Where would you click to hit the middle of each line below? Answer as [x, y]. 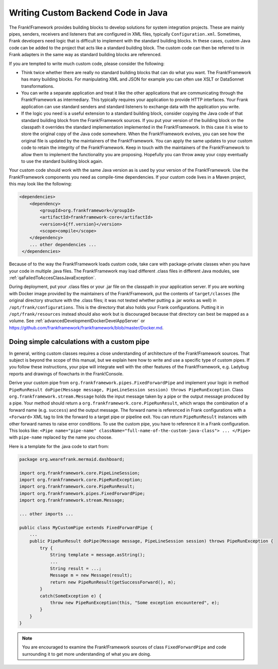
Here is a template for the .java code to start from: [59, 446]
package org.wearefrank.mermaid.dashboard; [72, 459]
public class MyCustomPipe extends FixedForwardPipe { [86, 527]
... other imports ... [46, 514]
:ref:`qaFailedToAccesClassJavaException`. [53, 278]
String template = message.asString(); [98, 555]
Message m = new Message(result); [91, 575]
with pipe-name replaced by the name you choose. [61, 437]
